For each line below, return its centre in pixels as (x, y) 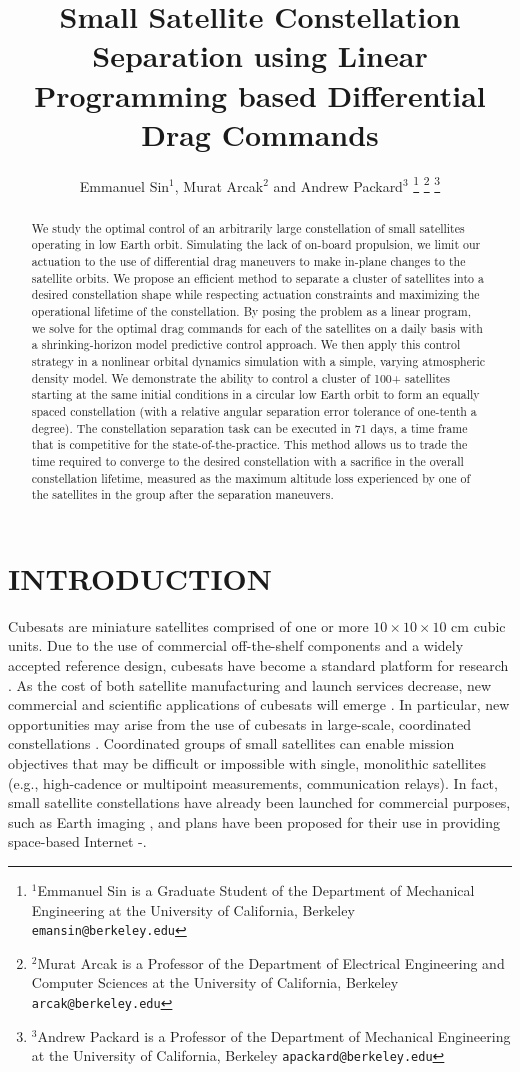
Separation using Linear (260, 55)
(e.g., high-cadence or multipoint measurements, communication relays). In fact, (253, 782)
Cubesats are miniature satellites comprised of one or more (188, 625)
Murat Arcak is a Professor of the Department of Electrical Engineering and (271, 962)
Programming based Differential (260, 94)
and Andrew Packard (338, 185)
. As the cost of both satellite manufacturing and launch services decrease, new (250, 684)
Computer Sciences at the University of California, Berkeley (215, 982)
